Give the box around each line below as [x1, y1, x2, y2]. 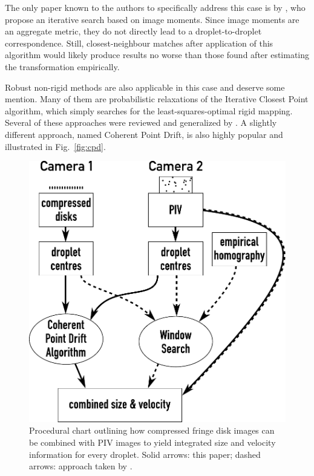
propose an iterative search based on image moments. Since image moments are [5, 13, 299, 25]
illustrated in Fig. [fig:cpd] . [5, 140, 106, 152]
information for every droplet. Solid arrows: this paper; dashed [29, 448, 261, 460]
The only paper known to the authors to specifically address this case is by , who [5, 1, 306, 13]
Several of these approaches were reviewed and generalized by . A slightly [5, 116, 277, 129]
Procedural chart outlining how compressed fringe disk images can [29, 424, 275, 437]
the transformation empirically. [5, 60, 120, 73]
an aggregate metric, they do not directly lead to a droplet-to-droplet [5, 25, 262, 37]
